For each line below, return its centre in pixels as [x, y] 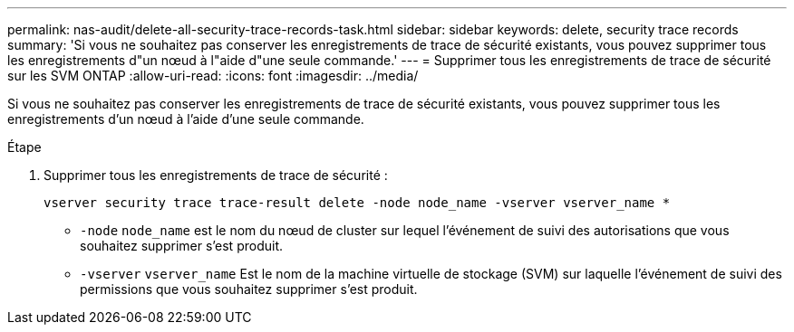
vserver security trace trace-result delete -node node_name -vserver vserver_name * [357, 203]
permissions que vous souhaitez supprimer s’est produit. [249, 289]
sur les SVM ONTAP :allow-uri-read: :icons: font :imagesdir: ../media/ [213, 76]
